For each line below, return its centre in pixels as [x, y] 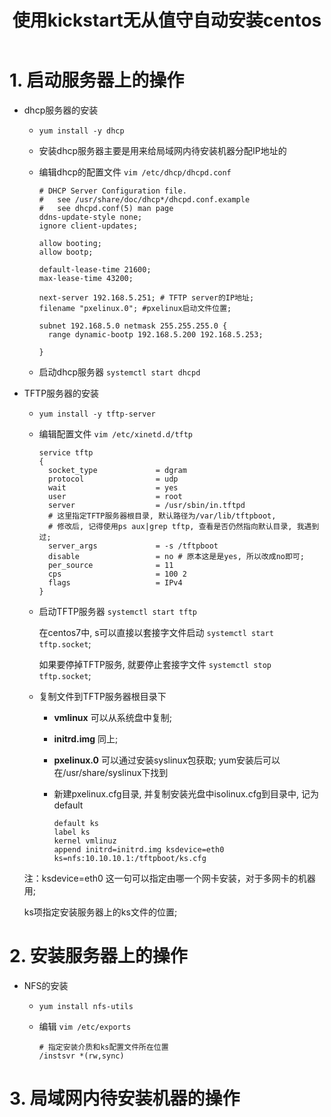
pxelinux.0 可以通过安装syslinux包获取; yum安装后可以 [167, 760]
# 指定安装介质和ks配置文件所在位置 [103, 1047]
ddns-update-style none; [90, 217]
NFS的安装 [46, 985]
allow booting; [70, 243]
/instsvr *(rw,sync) [81, 1056]
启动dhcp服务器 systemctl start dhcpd [119, 372]
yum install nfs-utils [86, 1006]
